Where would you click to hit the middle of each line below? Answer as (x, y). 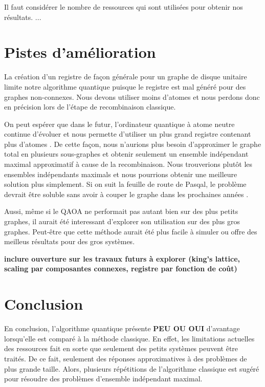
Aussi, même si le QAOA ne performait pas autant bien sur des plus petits (121, 211)
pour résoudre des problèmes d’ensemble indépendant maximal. (103, 379)
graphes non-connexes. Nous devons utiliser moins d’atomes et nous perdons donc (132, 96)
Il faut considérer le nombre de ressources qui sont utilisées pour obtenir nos (124, 7)
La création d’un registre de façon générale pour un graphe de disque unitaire (126, 77)
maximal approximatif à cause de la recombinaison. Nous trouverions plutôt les (128, 164)
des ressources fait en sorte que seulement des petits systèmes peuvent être (121, 348)
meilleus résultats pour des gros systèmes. (70, 241)
